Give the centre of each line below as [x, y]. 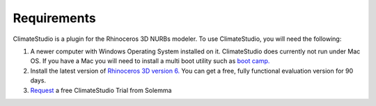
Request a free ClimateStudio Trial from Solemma [101, 90]
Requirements [55, 18]
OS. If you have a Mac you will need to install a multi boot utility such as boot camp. [150, 61]
